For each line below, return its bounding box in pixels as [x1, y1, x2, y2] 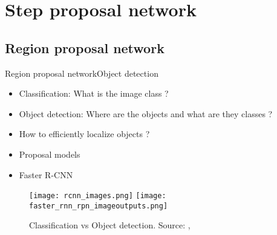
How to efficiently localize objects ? [19, 127, 150, 140]
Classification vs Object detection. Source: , [29, 219, 191, 231]
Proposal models [19, 147, 80, 160]
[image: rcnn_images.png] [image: [29, 192, 166, 201]
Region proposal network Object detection [5, 66, 158, 79]
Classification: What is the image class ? [19, 87, 169, 100]
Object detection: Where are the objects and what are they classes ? [19, 107, 273, 120]
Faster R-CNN [19, 168, 73, 181]
